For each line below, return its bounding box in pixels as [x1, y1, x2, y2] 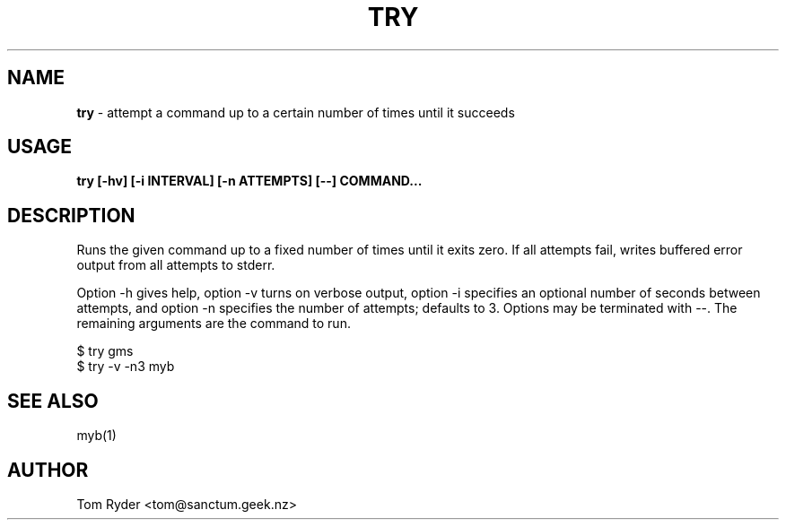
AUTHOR [7, 458, 89, 481]
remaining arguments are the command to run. [76, 315, 351, 332]
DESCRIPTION [7, 203, 135, 227]
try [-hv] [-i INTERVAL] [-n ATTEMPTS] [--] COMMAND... [76, 173, 423, 189]
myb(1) [76, 428, 117, 444]
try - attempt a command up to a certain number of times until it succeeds [76, 104, 515, 120]
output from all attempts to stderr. [76, 257, 275, 273]
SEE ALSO [7, 389, 99, 412]
